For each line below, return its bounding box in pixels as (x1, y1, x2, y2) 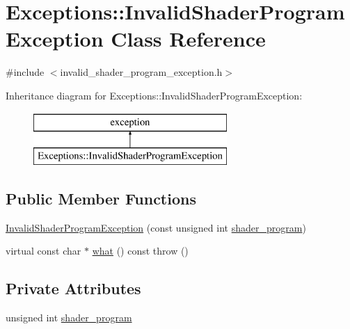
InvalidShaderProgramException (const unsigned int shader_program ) (6, 220, 306, 234)
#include (6, 65, 45, 79)
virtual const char (6, 243, 81, 258)
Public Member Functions (6, 188, 196, 209)
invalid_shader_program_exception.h (60, 65, 223, 79)
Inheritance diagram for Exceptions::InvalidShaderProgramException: (6, 88, 303, 102)
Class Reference (111, 24, 266, 53)
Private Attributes (6, 278, 141, 299)
